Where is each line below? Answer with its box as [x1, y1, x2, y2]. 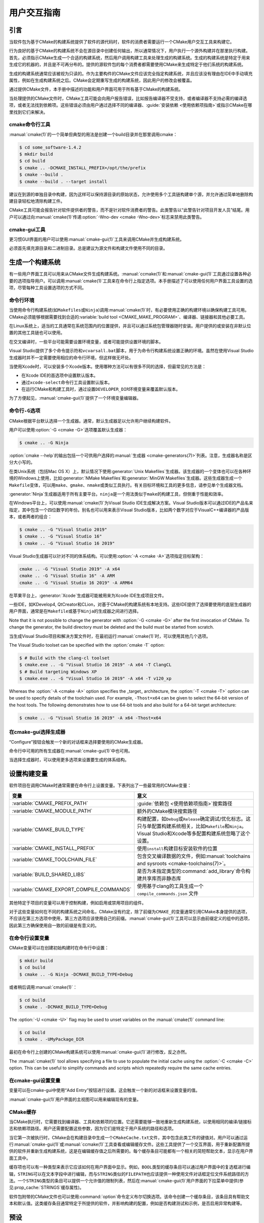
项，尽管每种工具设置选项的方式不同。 [9, 285, 87, 291]
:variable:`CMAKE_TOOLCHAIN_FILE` [12, 856, 97, 863]
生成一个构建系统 [9, 258, 61, 267]
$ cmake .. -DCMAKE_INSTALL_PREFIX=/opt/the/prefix [19, 165, 146, 171]
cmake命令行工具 [9, 121, 51, 128]
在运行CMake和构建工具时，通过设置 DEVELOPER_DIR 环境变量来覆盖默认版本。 [21, 386, 180, 392]
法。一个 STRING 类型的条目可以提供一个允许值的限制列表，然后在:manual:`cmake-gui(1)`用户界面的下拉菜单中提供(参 [9, 1178, 244, 1184]
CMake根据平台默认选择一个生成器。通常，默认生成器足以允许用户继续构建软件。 [9, 418, 174, 424]
